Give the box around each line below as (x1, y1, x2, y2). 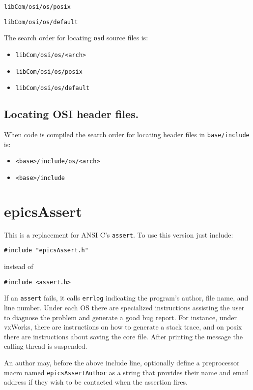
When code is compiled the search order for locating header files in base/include (4, 129, 250, 140)
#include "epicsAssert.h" (4, 247, 88, 254)
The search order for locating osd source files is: (4, 32, 148, 43)
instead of (4, 261, 33, 271)
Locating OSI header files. (4, 106, 139, 121)
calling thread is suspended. (4, 341, 87, 351)
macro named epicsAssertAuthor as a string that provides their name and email (4, 367, 249, 377)
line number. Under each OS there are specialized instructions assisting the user (4, 302, 245, 313)
